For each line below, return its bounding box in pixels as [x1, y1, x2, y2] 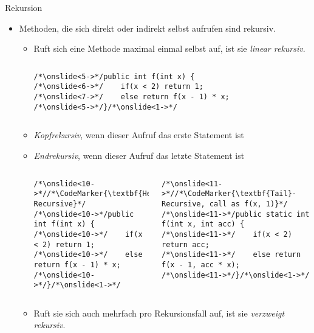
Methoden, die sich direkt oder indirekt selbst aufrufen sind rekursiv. [19, 21, 276, 34]
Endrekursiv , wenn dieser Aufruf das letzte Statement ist [33, 149, 245, 161]
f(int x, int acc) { [162, 220, 245, 229]
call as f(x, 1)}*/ [209, 199, 288, 208]
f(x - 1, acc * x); [162, 260, 240, 269]
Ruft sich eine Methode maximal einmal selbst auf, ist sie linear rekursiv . [33, 42, 305, 55]
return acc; [162, 240, 210, 249]
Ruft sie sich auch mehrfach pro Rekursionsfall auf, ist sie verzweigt [33, 306, 285, 319]
